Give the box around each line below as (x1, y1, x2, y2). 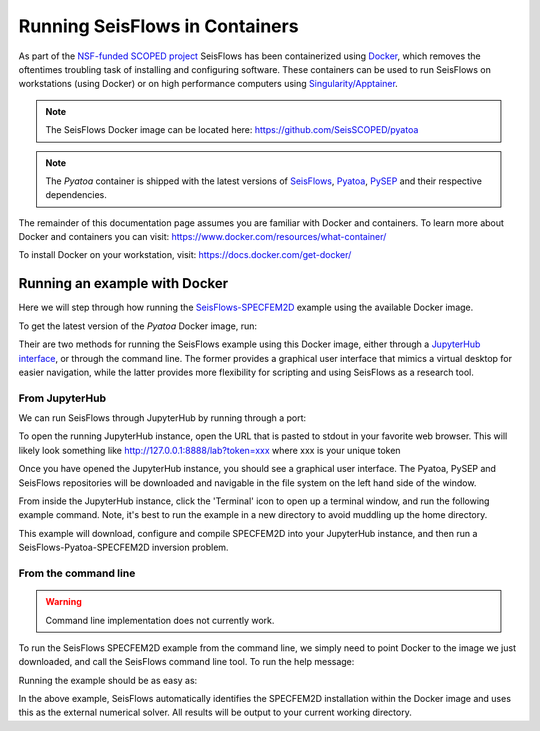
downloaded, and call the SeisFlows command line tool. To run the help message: (18, 656, 355, 668)
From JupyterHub (18, 391, 107, 405)
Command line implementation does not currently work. (45, 614, 275, 626)
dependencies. (45, 189, 107, 201)
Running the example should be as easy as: (18, 674, 198, 686)
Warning (45, 596, 82, 608)
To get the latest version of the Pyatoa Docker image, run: (18, 320, 258, 332)
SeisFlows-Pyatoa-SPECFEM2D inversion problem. (18, 541, 229, 554)
